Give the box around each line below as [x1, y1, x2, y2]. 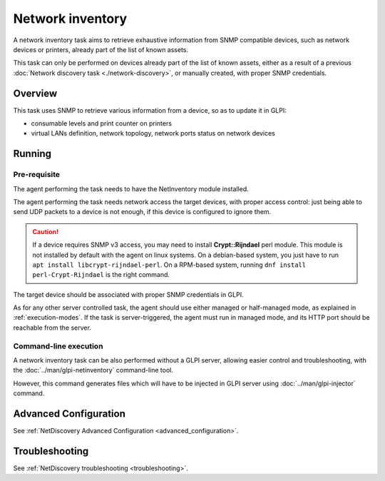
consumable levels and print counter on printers [31, 119, 173, 128]
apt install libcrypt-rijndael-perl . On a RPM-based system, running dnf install [32, 260, 307, 269]
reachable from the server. [13, 323, 92, 332]
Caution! [32, 227, 59, 236]
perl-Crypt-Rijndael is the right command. [32, 270, 170, 279]
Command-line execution [13, 341, 103, 351]
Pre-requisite [13, 170, 61, 180]
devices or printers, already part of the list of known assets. [13, 45, 189, 54]
